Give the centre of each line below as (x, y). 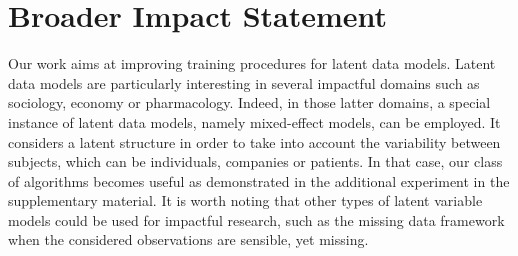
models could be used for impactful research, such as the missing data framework (256, 219)
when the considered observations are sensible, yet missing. (188, 239)
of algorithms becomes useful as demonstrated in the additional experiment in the (259, 180)
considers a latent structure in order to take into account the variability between (254, 141)
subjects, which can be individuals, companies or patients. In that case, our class (255, 161)
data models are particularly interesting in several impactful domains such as (244, 82)
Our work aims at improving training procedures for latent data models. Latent (252, 63)
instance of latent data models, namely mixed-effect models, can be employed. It (254, 121)
